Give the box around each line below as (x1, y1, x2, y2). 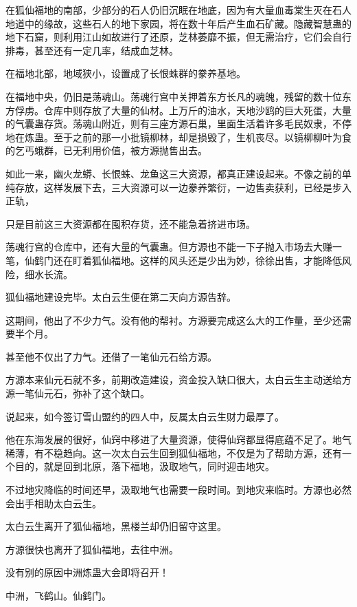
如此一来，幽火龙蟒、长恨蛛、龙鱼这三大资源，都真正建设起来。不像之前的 (5, 166, 342, 180)
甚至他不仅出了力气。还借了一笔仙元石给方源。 (5, 349, 217, 363)
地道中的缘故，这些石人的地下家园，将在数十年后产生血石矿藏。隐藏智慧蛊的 (5, 16, 352, 30)
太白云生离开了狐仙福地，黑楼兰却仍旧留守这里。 (5, 519, 227, 533)
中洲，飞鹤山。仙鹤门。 (5, 588, 111, 602)
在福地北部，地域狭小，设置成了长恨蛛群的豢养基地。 (5, 66, 246, 81)
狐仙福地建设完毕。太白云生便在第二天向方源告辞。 (5, 290, 236, 304)
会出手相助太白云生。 (5, 496, 102, 510)
